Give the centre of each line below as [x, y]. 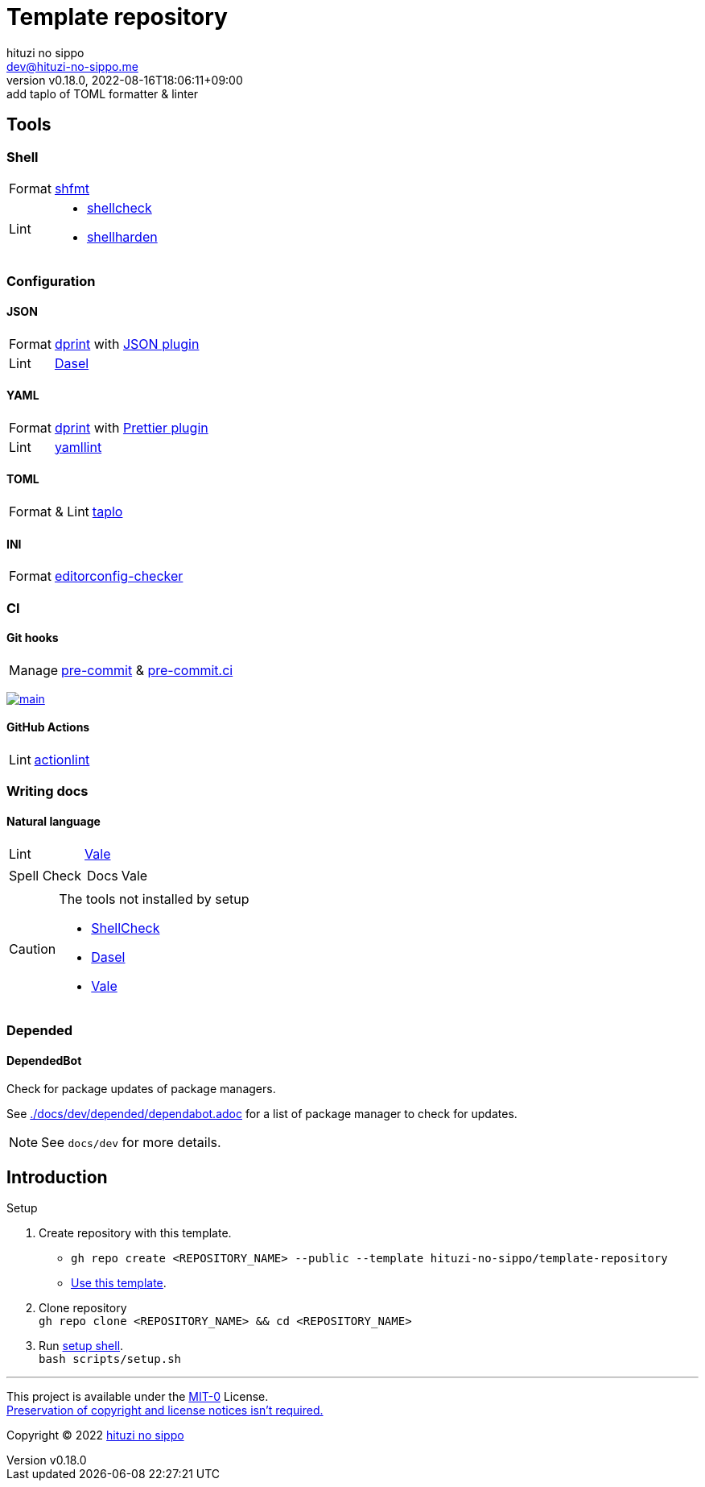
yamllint [78, 447]
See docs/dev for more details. [131, 1143]
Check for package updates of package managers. [141, 1089]
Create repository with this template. [135, 1233]
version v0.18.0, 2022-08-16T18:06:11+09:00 [125, 80]
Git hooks [33, 638]
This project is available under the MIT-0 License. [138, 1397]
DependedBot [44, 1060]
